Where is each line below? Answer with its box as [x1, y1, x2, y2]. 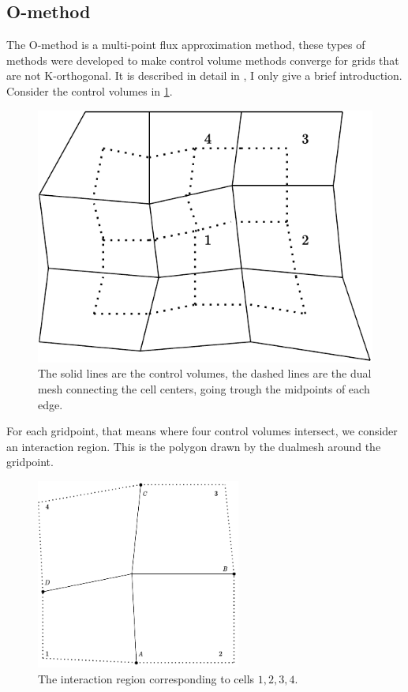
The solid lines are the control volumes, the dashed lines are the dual [38, 365, 372, 382]
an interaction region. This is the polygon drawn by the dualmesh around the [6, 438, 381, 454]
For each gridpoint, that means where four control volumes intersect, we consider [6, 423, 398, 439]
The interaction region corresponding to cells [38, 670, 255, 686]
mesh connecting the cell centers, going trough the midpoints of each [38, 380, 370, 397]
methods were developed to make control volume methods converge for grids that [6, 51, 399, 68]
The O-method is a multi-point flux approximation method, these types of [6, 36, 365, 53]
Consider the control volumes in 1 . [6, 82, 173, 99]
